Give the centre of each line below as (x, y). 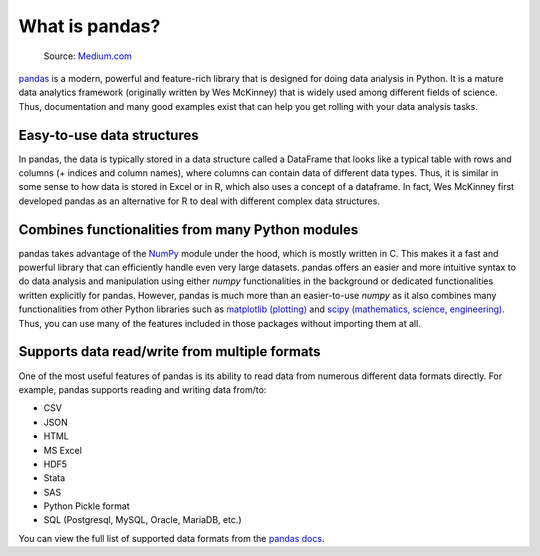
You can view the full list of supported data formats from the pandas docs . (171, 538)
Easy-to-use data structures (108, 135)
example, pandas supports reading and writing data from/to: (142, 389)
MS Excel (62, 450)
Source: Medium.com (87, 56)
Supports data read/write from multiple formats (169, 351)
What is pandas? (89, 26)
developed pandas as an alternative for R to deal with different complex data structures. (199, 201)
